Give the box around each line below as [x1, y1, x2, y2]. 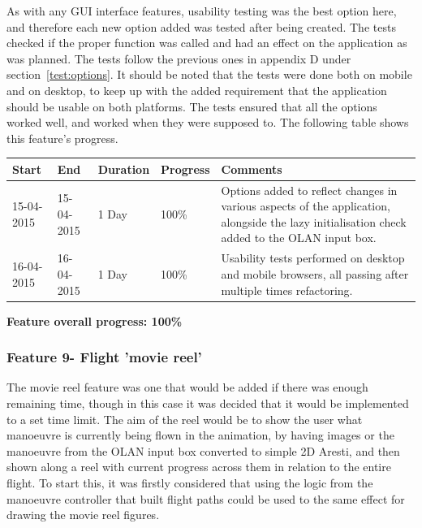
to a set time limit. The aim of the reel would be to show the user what [6, 410, 363, 427]
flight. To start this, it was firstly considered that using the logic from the [6, 474, 373, 491]
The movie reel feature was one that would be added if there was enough [6, 379, 368, 396]
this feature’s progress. [6, 129, 118, 146]
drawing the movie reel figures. [6, 506, 160, 523]
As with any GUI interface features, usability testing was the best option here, [6, 2, 397, 19]
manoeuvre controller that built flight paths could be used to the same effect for [6, 490, 405, 507]
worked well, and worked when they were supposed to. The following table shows [6, 114, 409, 131]
